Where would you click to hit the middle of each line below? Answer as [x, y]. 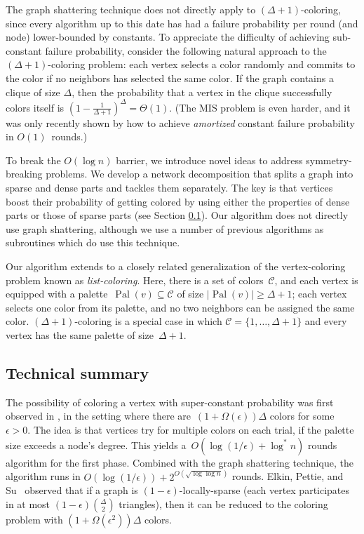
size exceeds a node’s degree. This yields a [96, 445]
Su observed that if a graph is [72, 490]
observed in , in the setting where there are [98, 416]
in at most [28, 503]
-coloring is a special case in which [148, 321]
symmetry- [329, 160]
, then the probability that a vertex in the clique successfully [202, 92]
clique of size [33, 92]
